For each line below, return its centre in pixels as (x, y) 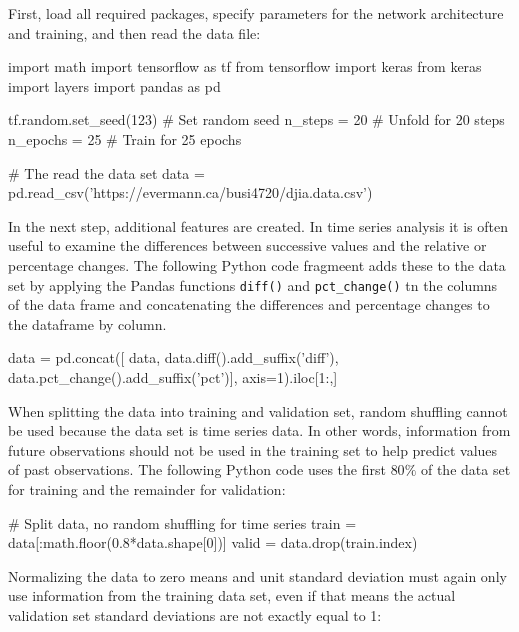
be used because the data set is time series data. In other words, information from (259, 430)
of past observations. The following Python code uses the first (197, 469)
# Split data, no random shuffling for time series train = (182, 522)
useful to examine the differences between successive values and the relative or (247, 245)
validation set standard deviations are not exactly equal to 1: (195, 614)
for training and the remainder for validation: (147, 488)
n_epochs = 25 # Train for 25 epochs (125, 138)
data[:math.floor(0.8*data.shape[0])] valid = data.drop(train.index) (213, 542)
